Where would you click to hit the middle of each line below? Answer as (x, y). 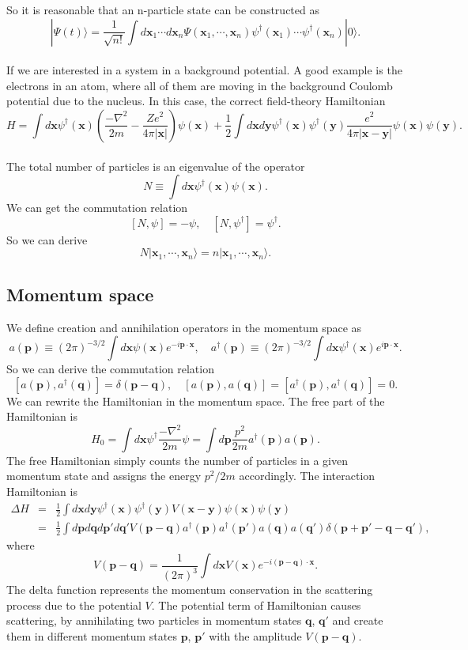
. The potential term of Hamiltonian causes (256, 605)
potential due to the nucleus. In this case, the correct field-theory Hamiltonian (196, 101)
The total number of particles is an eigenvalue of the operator (156, 166)
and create (358, 620)
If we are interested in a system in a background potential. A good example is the (204, 70)
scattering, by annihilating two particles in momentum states (154, 620)
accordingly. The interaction (307, 476)
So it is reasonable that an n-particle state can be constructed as (163, 9)
